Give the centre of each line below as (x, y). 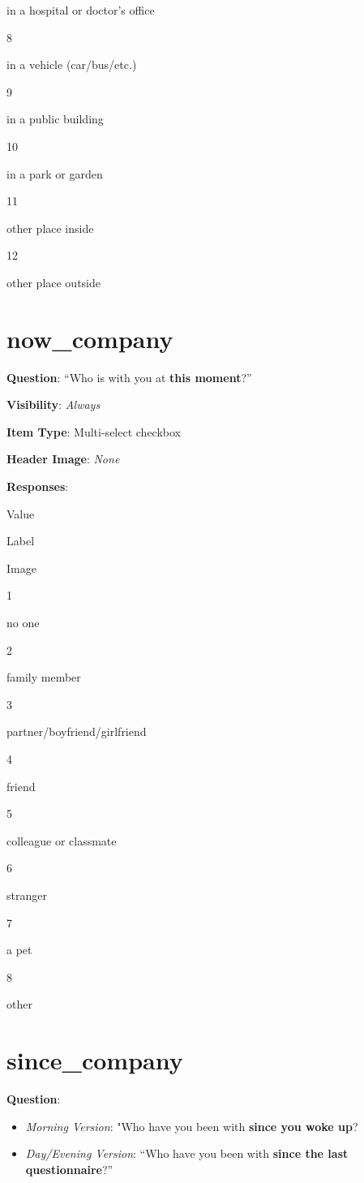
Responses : (38, 486)
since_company (95, 1060)
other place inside (50, 228)
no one (23, 622)
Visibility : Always (54, 404)
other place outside (54, 282)
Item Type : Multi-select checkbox (94, 431)
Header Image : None (63, 459)
